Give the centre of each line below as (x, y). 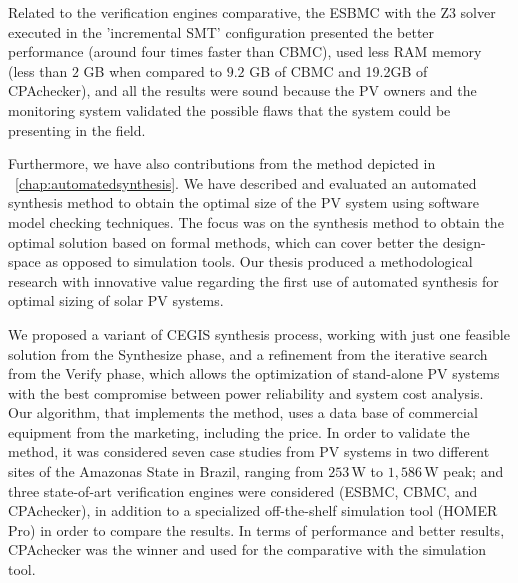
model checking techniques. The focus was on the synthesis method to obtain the (256, 221)
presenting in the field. (77, 129)
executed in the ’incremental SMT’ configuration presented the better (221, 31)
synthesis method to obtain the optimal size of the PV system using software (243, 202)
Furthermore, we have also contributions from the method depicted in (222, 163)
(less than (38, 70)
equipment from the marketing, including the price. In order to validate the (239, 431)
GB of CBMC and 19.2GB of (338, 70)
